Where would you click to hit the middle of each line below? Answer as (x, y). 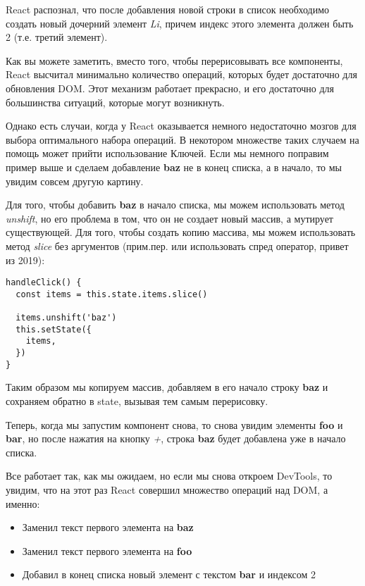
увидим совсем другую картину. (75, 181)
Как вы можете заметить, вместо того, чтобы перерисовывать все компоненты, (174, 60)
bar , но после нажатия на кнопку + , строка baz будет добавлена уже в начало (176, 438)
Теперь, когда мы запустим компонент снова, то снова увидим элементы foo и (174, 424)
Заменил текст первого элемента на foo (107, 550)
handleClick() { (44, 283)
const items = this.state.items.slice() (112, 294)
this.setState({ (54, 329)
